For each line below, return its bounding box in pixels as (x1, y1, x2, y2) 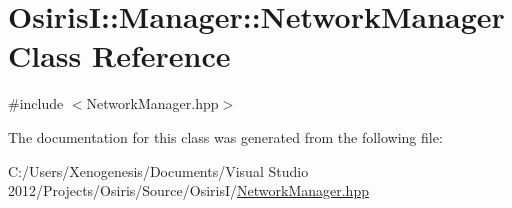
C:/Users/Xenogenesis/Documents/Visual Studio (8, 160, 309, 181)
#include (8, 93, 64, 114)
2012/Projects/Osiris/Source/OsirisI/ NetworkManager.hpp (8, 180, 369, 201)
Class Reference (8, 35, 231, 76)
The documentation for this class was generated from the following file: (8, 126, 443, 147)
